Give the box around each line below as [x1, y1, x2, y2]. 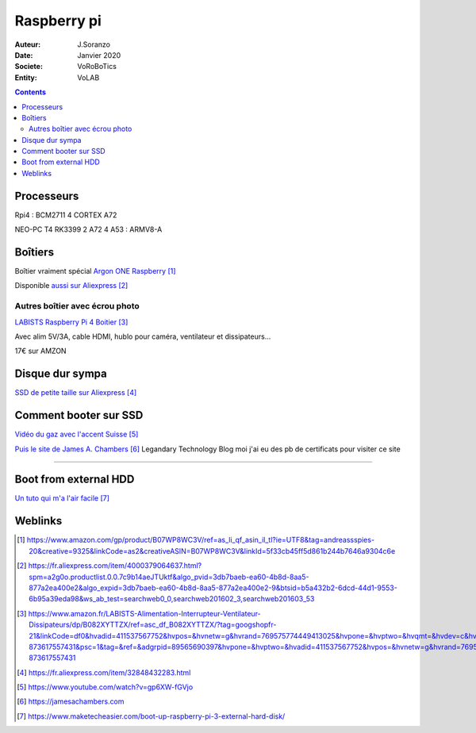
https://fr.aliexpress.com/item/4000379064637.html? [28, 561, 202, 570]
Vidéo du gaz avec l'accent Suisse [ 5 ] [14, 429, 139, 439]
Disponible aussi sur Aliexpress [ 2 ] [14, 281, 129, 290]
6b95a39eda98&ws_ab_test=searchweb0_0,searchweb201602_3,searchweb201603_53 [29, 594, 315, 604]
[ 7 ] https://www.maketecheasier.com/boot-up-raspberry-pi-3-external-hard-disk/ [17, 711, 286, 721]
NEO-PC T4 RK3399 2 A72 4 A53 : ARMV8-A [14, 225, 163, 234]
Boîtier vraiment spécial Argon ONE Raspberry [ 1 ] [14, 267, 176, 276]
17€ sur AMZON [14, 346, 67, 356]
